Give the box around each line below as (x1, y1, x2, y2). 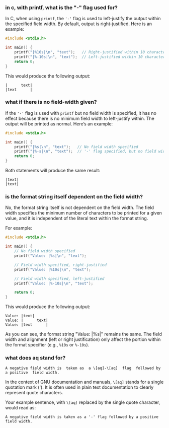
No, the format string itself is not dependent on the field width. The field (5, 204, 154, 210)
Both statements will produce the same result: (5, 168, 101, 174)
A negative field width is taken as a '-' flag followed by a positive (5, 414, 158, 419)
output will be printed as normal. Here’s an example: (5, 120, 113, 127)
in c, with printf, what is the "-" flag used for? (5, 4, 118, 11)
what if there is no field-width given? (5, 99, 97, 106)
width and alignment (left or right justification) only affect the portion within (5, 336, 161, 342)
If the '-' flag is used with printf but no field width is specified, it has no (5, 110, 157, 116)
